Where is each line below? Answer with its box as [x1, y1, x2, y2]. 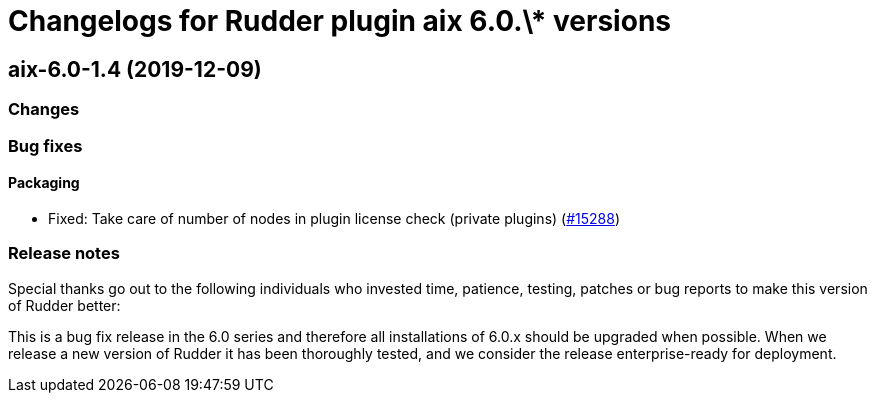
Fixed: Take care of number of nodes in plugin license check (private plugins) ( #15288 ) [48, 209, 621, 227]
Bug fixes [8, 135, 83, 156]
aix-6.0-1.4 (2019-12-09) [8, 56, 262, 82]
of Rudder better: [8, 296, 121, 314]
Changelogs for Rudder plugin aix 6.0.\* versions [8, 4, 671, 38]
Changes [8, 99, 80, 120]
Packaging [8, 174, 80, 192]
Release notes [8, 243, 120, 264]
